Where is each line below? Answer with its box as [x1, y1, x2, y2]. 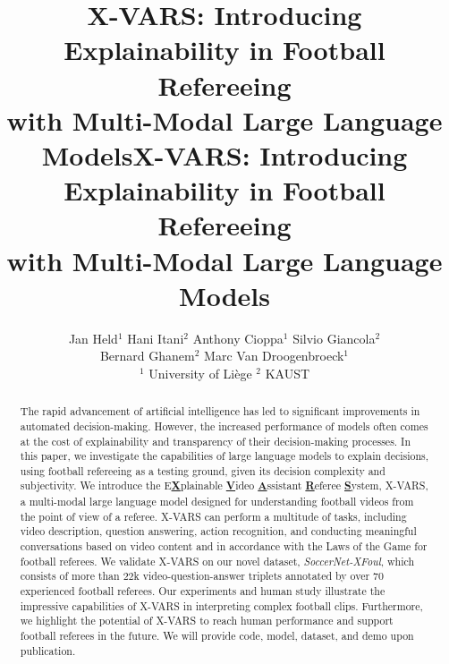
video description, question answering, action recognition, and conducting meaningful [20, 524, 417, 539]
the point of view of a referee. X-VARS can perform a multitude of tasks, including [20, 508, 407, 524]
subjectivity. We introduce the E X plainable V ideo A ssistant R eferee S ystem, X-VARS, [20, 478, 428, 494]
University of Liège [148, 363, 252, 382]
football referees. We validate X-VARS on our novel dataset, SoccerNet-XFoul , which [20, 553, 414, 568]
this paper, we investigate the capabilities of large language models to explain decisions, [20, 448, 429, 464]
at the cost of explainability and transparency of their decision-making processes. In [20, 433, 411, 448]
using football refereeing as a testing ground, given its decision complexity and [20, 463, 385, 478]
